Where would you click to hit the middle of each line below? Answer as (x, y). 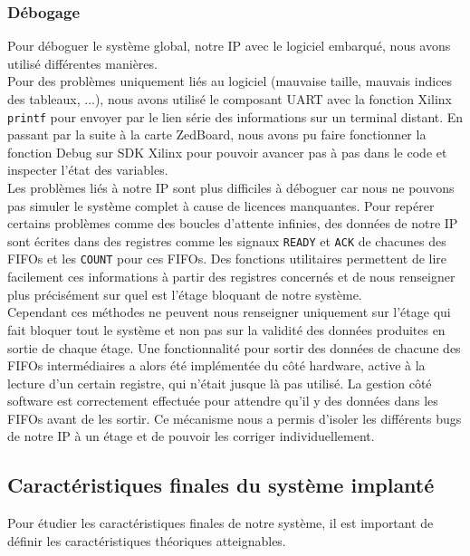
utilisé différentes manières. (82, 63)
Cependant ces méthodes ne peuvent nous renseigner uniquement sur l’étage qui (229, 312)
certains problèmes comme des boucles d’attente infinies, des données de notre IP (233, 223)
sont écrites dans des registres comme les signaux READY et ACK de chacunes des (227, 240)
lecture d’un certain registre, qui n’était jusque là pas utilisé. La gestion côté (220, 383)
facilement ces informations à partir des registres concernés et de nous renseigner (231, 277)
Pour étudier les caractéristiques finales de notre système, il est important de (221, 523)
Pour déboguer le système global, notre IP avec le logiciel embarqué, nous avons (229, 46)
